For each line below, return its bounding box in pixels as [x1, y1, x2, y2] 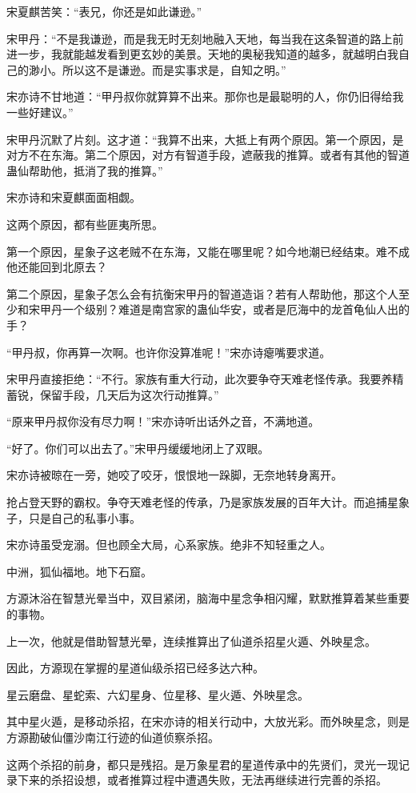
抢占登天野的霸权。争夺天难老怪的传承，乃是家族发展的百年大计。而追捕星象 [6, 494, 410, 511]
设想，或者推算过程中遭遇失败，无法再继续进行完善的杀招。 [73, 771, 387, 788]
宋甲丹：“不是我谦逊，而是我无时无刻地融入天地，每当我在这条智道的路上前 [6, 30, 404, 46]
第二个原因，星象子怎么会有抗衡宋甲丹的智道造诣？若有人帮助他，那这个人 [6, 285, 398, 302]
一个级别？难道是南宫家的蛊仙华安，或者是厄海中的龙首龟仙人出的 [62, 301, 410, 318]
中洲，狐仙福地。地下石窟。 [6, 563, 152, 579]
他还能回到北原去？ [6, 258, 107, 275]
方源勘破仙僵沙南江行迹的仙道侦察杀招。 [6, 729, 219, 745]
